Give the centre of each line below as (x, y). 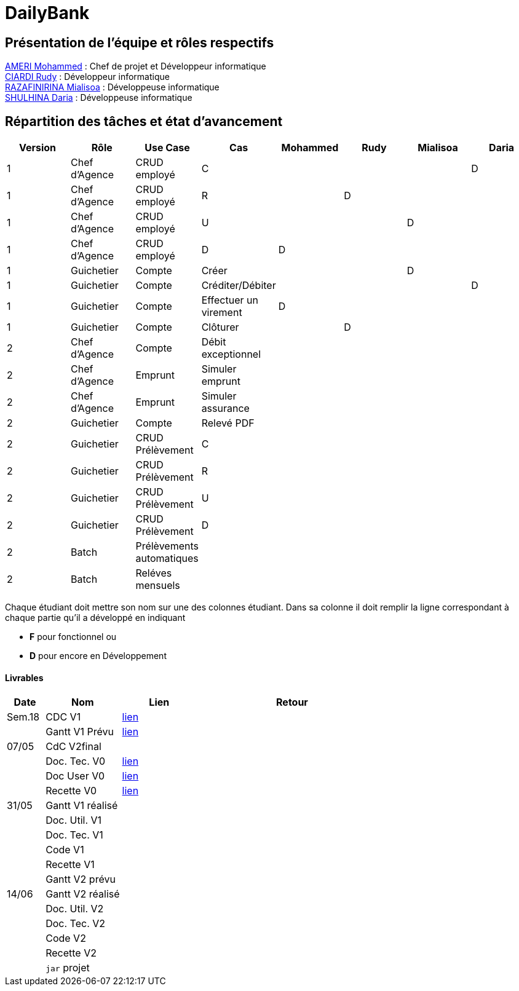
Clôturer (220, 327)
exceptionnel (231, 354)
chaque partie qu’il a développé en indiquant (95, 618)
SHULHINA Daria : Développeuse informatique (99, 98)
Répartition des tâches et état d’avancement (144, 121)
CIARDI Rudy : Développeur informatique (87, 77)
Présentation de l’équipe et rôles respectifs (140, 42)
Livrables (24, 677)
